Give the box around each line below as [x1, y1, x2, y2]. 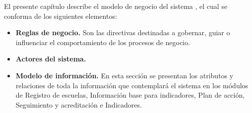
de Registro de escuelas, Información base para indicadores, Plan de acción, [15, 90, 245, 100]
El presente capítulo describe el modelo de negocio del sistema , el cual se [4, 1, 228, 11]
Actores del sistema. [15, 54, 86, 64]
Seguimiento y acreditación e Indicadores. [15, 99, 142, 110]
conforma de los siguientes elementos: [4, 10, 117, 21]
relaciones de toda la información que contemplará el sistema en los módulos [15, 80, 249, 90]
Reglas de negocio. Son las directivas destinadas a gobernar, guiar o [15, 27, 230, 38]
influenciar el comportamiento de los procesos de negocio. [15, 37, 190, 47]
